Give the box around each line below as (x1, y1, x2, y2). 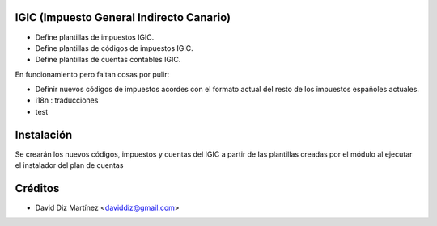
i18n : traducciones (35, 95, 99, 105)
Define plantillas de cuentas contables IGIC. (35, 55, 181, 65)
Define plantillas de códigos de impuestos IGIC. (35, 43, 193, 52)
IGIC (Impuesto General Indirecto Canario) (15, 10, 231, 24)
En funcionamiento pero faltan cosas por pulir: (15, 69, 170, 79)
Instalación (15, 128, 73, 141)
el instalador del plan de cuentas (15, 161, 124, 170)
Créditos (15, 182, 60, 195)
